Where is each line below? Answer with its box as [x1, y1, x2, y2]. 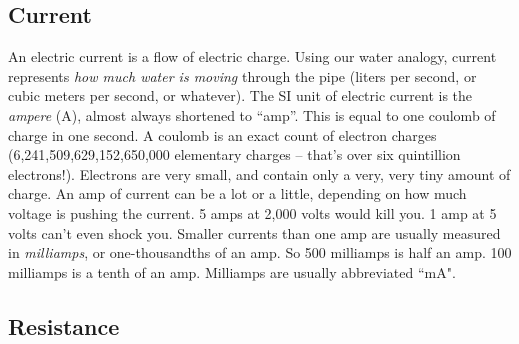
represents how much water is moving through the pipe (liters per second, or [8, 65, 477, 86]
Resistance [8, 310, 120, 341]
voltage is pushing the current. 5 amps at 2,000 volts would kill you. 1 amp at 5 [8, 202, 497, 223]
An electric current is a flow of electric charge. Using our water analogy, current [8, 46, 497, 67]
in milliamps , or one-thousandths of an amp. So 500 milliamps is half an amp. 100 [8, 242, 512, 263]
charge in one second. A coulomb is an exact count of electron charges [8, 124, 437, 145]
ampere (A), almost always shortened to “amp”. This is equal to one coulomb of [8, 104, 496, 125]
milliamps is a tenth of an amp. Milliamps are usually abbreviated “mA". [8, 261, 456, 282]
